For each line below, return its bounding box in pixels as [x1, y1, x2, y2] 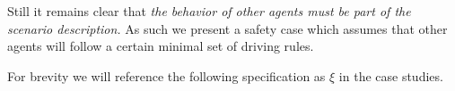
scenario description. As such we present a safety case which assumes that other [7, 19, 448, 37]
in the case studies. [338, 66, 443, 85]
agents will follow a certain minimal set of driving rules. [7, 37, 314, 55]
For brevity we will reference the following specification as [7, 66, 326, 85]
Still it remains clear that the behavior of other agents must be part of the [7, 2, 411, 20]
